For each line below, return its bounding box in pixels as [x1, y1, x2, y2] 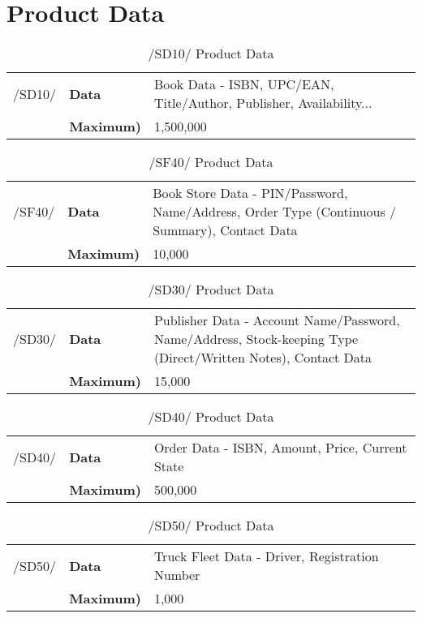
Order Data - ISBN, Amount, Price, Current [153, 438, 407, 457]
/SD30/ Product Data [148, 280, 274, 299]
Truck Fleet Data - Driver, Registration [153, 547, 379, 566]
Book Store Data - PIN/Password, [153, 183, 348, 203]
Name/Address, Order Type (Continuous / [153, 202, 397, 221]
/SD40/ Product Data [148, 407, 274, 427]
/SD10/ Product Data [148, 44, 274, 63]
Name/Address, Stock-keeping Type [153, 329, 359, 349]
